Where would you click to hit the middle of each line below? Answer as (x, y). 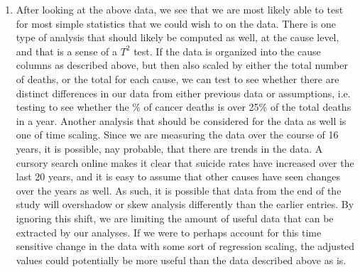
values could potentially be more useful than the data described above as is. (181, 260)
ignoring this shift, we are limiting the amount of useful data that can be (175, 218)
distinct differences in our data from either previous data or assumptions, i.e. (183, 93)
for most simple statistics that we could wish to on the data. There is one (176, 23)
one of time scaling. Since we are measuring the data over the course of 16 (177, 135)
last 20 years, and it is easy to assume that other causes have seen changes (178, 176)
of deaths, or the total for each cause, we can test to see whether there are (178, 78)
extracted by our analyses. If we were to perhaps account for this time (169, 232)
